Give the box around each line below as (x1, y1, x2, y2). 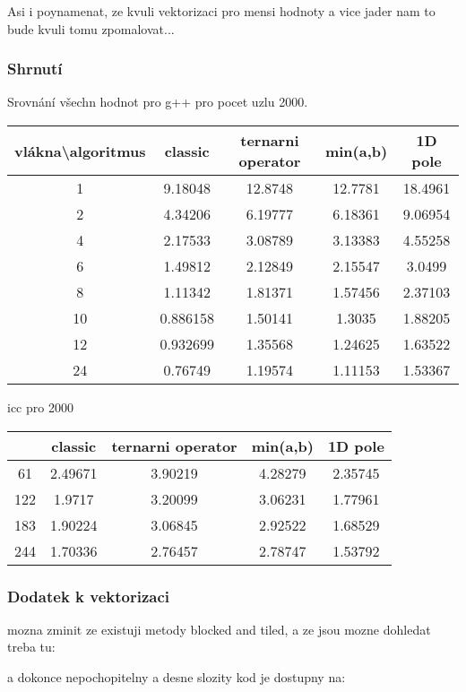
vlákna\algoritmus (14, 140, 146, 161)
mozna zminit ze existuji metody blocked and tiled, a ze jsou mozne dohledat (7, 619, 431, 638)
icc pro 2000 (7, 398, 73, 416)
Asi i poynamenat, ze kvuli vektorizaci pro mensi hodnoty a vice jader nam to (7, 2, 436, 20)
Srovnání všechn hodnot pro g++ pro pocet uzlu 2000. (7, 92, 308, 111)
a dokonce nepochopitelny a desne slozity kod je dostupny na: (7, 668, 346, 686)
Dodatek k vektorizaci (7, 584, 170, 607)
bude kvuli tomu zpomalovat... (7, 19, 175, 38)
